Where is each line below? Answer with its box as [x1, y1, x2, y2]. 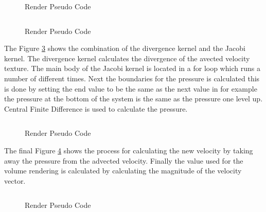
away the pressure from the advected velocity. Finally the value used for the [4, 155, 243, 166]
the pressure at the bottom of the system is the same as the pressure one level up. [4, 93, 263, 104]
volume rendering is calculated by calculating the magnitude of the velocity [4, 165, 242, 176]
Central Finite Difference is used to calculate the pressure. [4, 103, 188, 114]
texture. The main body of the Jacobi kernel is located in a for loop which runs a [4, 63, 260, 74]
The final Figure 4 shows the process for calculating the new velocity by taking [4, 145, 253, 155]
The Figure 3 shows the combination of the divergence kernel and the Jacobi [4, 43, 245, 54]
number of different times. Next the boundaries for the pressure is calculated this [4, 73, 260, 83]
